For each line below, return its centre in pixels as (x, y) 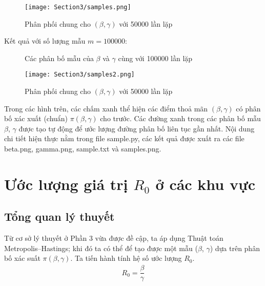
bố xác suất (22, 258)
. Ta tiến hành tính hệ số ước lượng (126, 258)
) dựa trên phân (235, 248)
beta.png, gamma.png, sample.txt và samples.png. (83, 149)
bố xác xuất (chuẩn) (36, 118)
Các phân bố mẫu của (59, 58)
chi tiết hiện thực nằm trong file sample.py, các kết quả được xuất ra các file (124, 138)
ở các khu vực (206, 184)
